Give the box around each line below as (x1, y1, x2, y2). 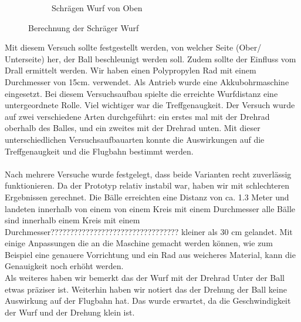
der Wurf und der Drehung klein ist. (5, 306, 135, 318)
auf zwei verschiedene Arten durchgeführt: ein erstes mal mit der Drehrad (5, 110, 270, 122)
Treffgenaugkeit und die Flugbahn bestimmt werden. (5, 145, 194, 157)
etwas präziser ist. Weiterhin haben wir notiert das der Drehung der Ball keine (5, 283, 287, 295)
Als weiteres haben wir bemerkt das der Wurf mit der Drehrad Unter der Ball (5, 271, 285, 284)
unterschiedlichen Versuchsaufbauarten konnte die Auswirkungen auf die (5, 133, 265, 145)
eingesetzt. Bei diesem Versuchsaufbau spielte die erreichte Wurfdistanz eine (5, 87, 278, 99)
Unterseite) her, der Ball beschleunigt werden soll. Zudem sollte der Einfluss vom (5, 52, 296, 65)
